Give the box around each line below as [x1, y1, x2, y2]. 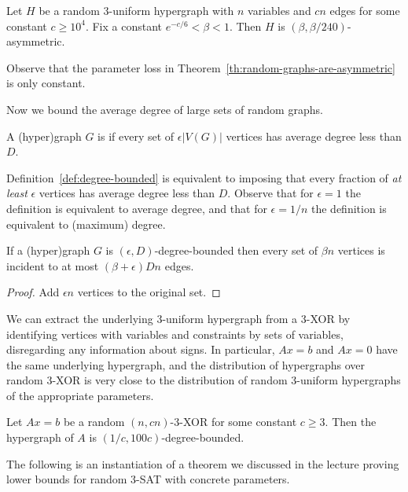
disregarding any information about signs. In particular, [6, 341, 275, 358]
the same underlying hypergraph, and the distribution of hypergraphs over [6, 356, 365, 373]
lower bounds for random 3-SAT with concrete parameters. [6, 471, 290, 487]
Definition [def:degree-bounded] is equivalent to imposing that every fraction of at [6, 169, 402, 185]
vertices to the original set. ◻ [77, 284, 221, 300]
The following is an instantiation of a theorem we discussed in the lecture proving [6, 455, 399, 472]
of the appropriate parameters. [6, 387, 154, 403]
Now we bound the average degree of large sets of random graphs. [6, 101, 323, 117]
